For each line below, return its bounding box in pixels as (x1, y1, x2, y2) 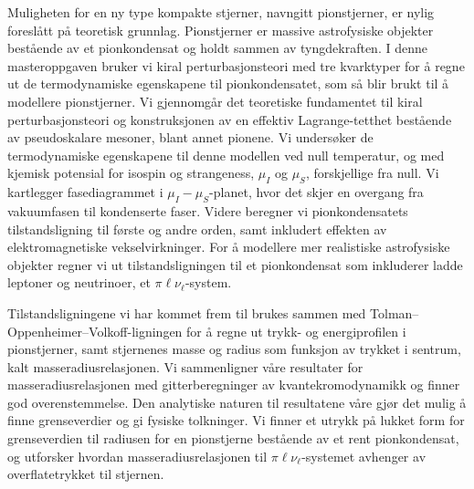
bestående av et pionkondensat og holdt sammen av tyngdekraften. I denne (7, 38, 427, 57)
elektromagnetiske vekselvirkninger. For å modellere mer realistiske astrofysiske (7, 237, 450, 256)
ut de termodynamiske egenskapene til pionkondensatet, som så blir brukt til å (7, 74, 449, 93)
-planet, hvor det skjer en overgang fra (209, 182, 424, 202)
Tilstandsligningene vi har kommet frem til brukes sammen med (7, 303, 366, 322)
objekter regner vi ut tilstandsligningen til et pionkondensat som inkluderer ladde (7, 255, 463, 274)
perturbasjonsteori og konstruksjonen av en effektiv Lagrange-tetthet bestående (7, 109, 452, 129)
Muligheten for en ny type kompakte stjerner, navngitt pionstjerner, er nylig (7, 3, 435, 21)
